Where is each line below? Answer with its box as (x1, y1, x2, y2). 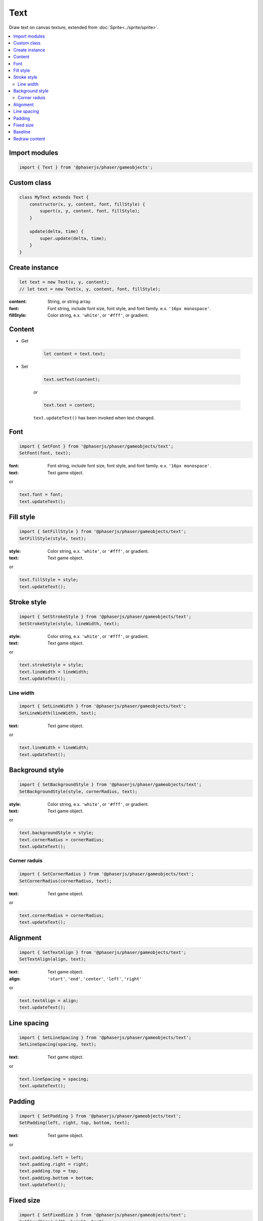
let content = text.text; (43, 351, 106, 357)
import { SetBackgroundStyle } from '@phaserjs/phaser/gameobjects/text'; (19, 782, 202, 787)
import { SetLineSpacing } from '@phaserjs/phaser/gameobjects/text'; (19, 1035, 192, 1040)
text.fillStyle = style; (19, 577, 79, 583)
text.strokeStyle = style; (19, 662, 84, 668)
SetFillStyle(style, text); (19, 535, 86, 541)
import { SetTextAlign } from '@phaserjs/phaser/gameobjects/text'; (19, 949, 187, 955)
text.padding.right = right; (19, 1161, 89, 1167)
